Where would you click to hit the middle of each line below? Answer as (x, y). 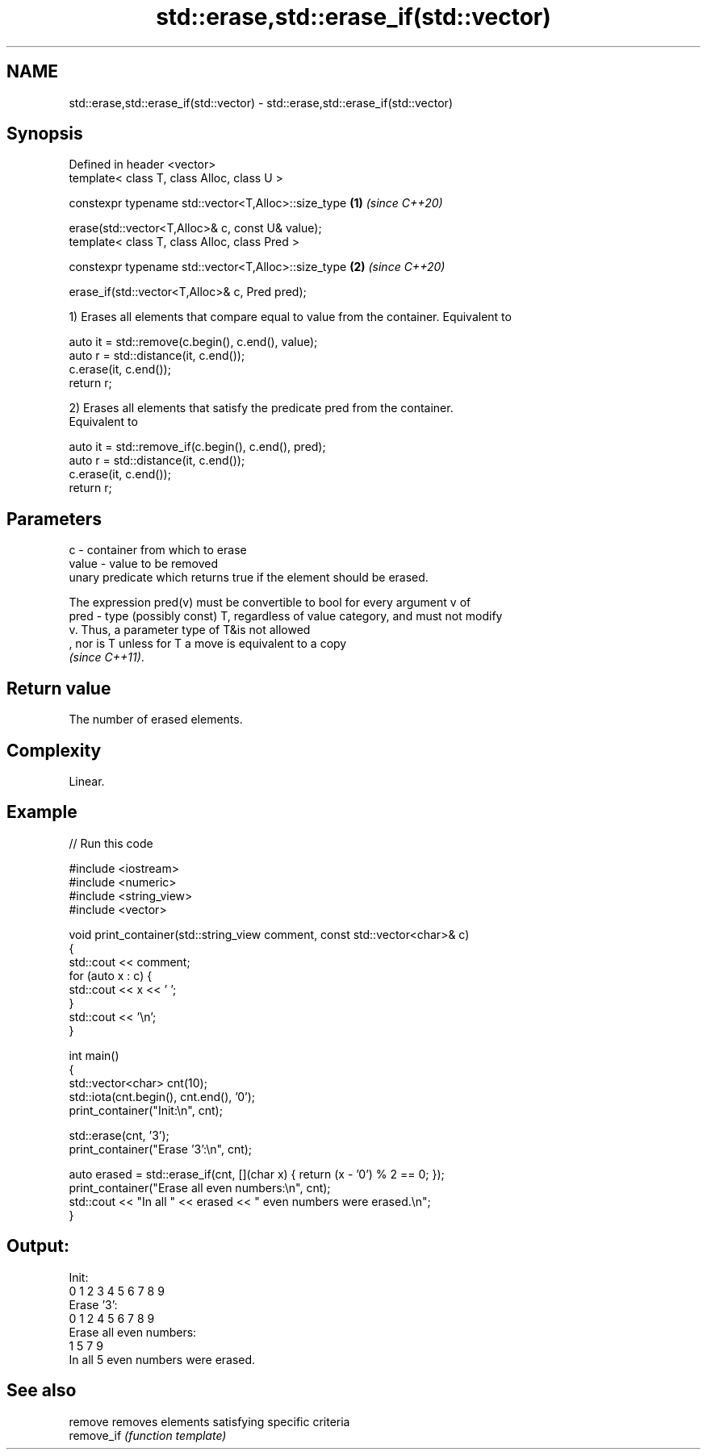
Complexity (54, 750)
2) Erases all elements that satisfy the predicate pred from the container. (261, 408)
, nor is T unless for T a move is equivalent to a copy (208, 644)
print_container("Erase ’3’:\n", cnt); (161, 1149)
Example (42, 812)
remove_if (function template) (148, 1435)
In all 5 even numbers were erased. (162, 1359)
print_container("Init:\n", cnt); (146, 1110)
